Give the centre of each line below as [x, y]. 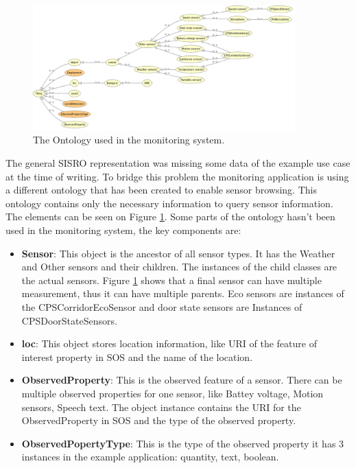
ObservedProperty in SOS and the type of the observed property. [159, 420]
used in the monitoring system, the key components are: [123, 230]
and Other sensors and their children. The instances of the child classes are [179, 267]
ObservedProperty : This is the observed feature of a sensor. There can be [182, 380]
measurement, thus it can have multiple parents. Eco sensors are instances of [183, 293]
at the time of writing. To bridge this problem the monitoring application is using [177, 176]
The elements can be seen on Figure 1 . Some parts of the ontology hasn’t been [170, 217]
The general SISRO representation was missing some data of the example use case [178, 163]
